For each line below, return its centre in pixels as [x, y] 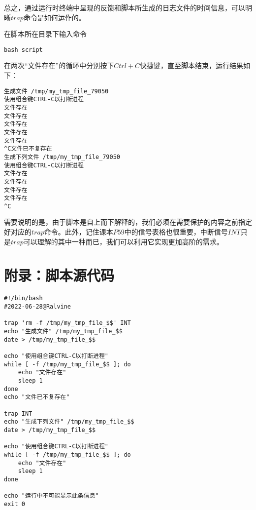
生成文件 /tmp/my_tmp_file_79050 [56, 91]
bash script [23, 50]
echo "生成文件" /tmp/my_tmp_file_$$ [63, 331]
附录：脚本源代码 [59, 275]
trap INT [18, 413]
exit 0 [15, 504]
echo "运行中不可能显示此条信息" [51, 496]
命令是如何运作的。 [54, 17]
